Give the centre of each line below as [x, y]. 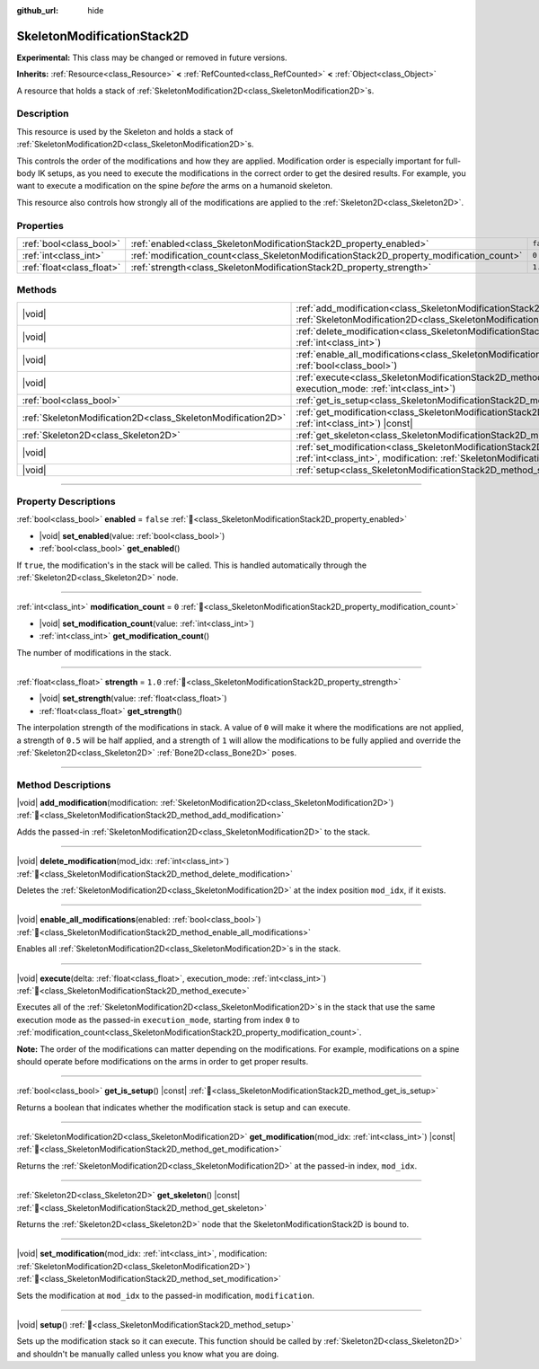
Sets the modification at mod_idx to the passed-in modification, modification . [165, 1295]
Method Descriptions [64, 784]
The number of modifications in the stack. [94, 652]
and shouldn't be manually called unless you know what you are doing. [148, 1354]
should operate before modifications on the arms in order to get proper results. [163, 1061]
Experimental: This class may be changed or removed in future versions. [152, 57]
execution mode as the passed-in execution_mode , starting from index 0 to [158, 1020]
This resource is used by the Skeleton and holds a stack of [125, 131]
